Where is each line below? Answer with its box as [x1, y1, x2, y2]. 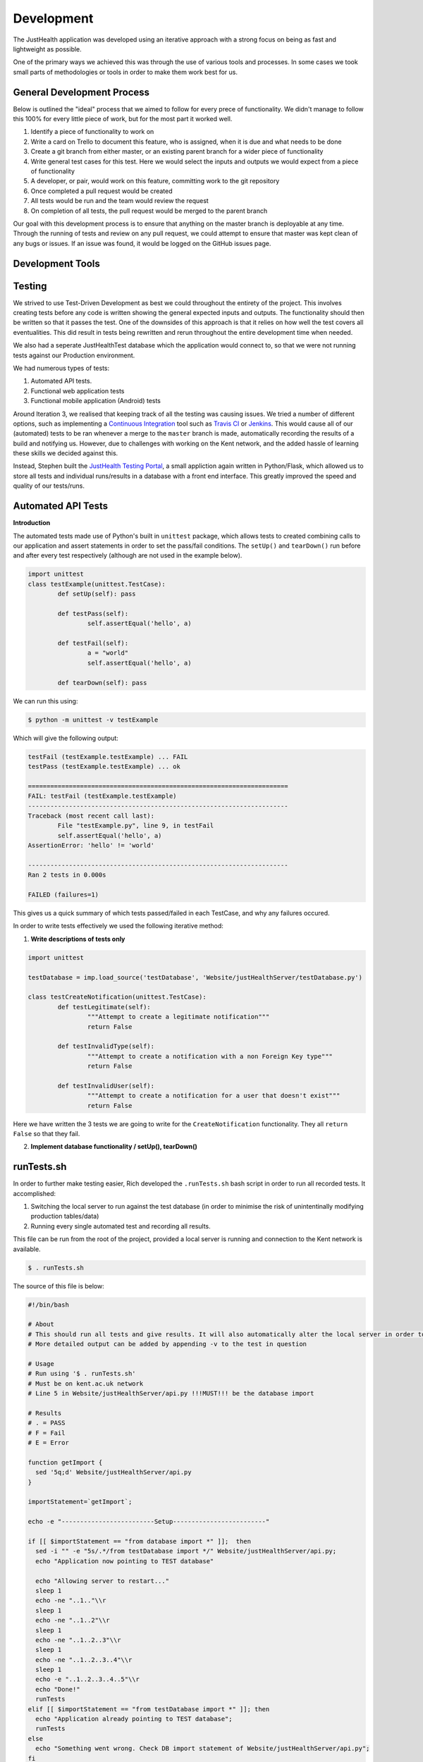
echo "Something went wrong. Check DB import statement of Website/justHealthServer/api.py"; [35, 1744, 370, 1753]
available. [13, 1245, 42, 1253]
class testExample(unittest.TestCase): [27, 580, 166, 588]
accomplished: [13, 1189, 56, 1197]
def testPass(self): [57, 610, 129, 617]
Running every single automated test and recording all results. [30, 1221, 211, 1230]
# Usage [27, 1360, 54, 1367]
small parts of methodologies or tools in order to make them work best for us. [13, 68, 238, 76]
